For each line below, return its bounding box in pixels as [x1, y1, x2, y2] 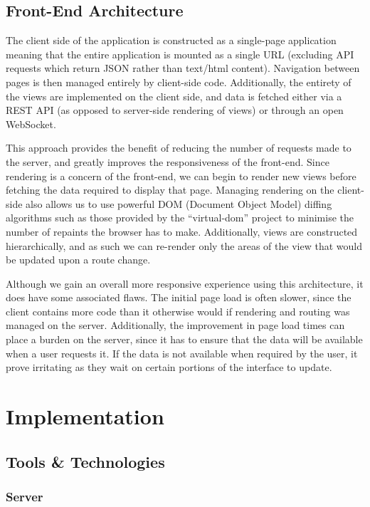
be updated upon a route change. [6, 252, 151, 267]
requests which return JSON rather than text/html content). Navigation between [6, 61, 360, 75]
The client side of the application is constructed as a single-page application [6, 33, 337, 48]
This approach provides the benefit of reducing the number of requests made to [6, 140, 351, 155]
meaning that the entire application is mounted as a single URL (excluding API [6, 46, 354, 61]
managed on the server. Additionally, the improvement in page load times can [6, 318, 345, 333]
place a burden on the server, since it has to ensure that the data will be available [6, 332, 363, 347]
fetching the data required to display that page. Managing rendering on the [6, 182, 334, 197]
